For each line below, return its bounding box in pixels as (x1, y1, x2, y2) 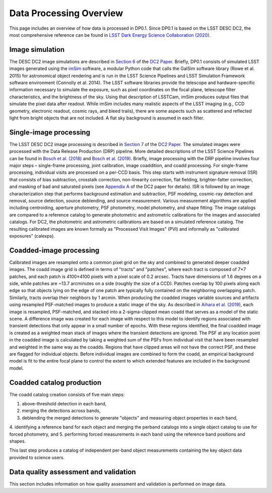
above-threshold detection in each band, (22, 401, 107, 407)
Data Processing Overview (9, 8, 123, 19)
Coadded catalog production (9, 378, 102, 387)
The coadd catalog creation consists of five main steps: (9, 391, 125, 397)
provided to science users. (9, 454, 65, 460)
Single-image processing (9, 128, 91, 136)
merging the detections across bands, (22, 408, 101, 414)
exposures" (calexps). (9, 233, 55, 239)
